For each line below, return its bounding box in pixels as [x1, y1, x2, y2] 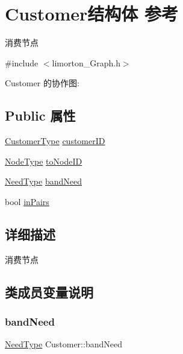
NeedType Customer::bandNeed [5, 338, 122, 350]
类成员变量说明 [5, 282, 93, 301]
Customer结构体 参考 [5, 1, 179, 26]
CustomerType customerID [5, 134, 105, 147]
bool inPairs [5, 195, 49, 207]
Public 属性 [5, 106, 76, 125]
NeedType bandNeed [5, 175, 82, 188]
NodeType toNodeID [5, 154, 82, 167]
